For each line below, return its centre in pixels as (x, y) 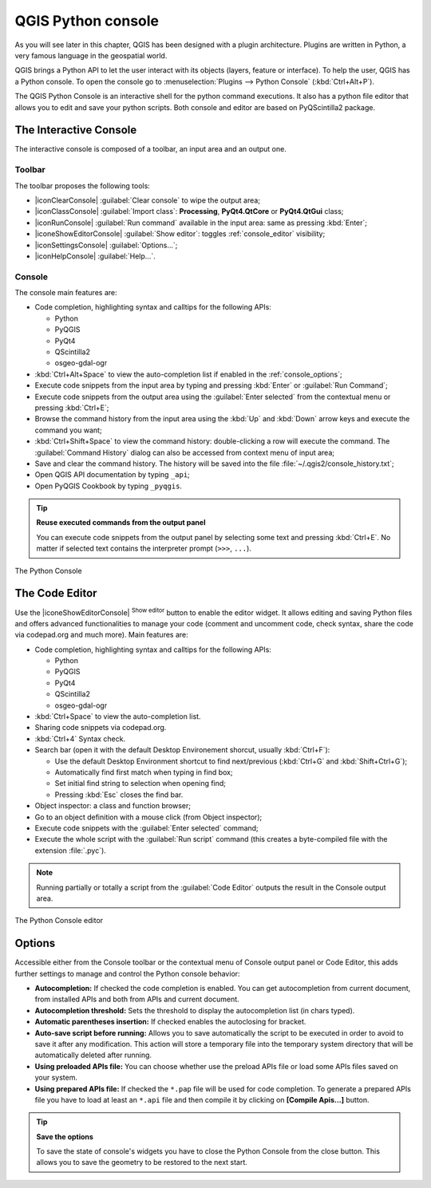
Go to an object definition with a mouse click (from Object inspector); (148, 817)
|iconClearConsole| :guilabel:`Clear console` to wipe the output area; (148, 200)
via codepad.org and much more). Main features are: (102, 635)
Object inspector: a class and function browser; (113, 806)
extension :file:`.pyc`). (71, 851)
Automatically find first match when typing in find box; (144, 772)
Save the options (65, 1136)
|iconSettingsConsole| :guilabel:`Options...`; (106, 245)
